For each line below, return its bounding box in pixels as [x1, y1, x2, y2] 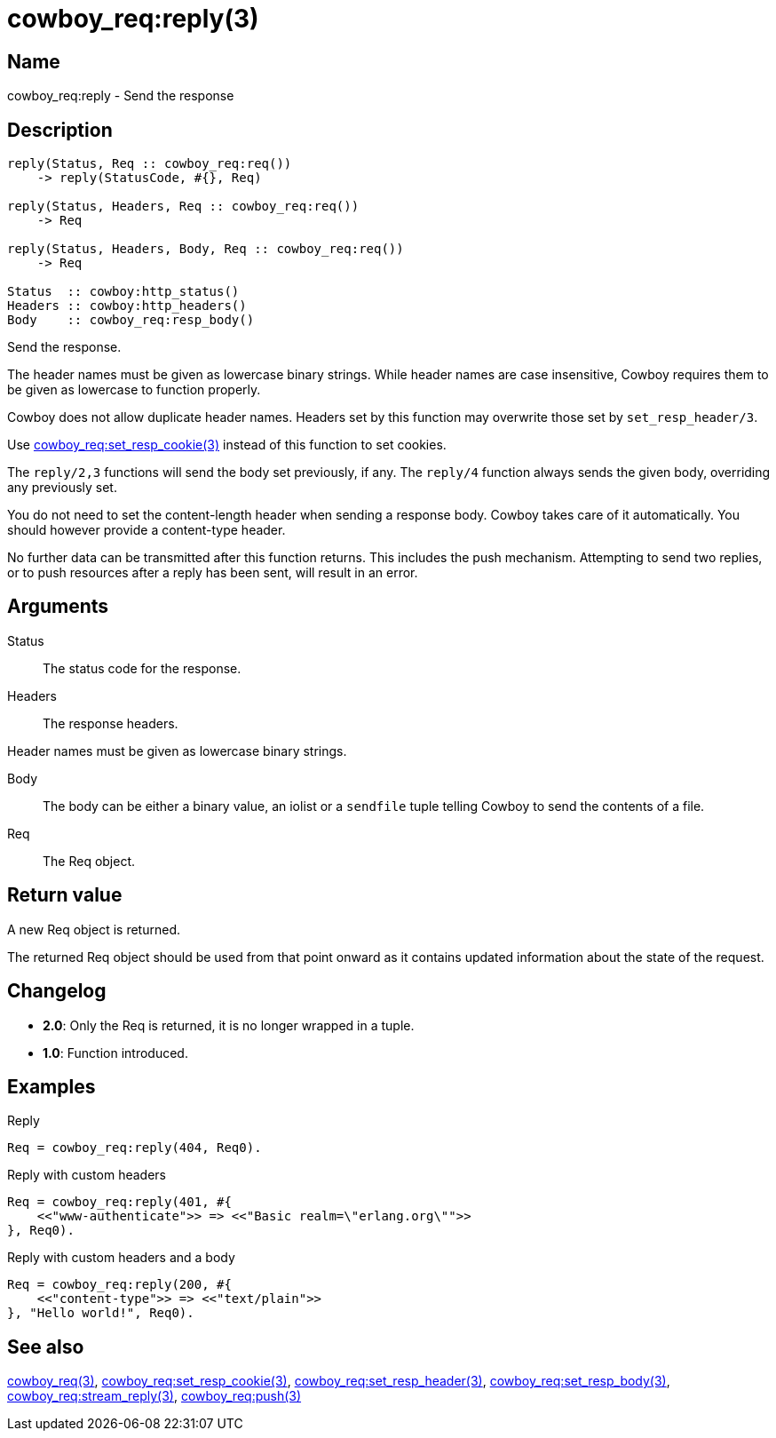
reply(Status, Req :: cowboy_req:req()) [7, 156, 292, 171]
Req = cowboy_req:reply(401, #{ [7, 1195, 232, 1210]
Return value [7, 884, 123, 907]
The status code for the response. [43, 660, 242, 676]
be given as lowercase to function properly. [7, 382, 261, 398]
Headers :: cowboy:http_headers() [7, 298, 247, 314]
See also [7, 1335, 84, 1358]
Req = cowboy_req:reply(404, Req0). [7, 1140, 262, 1156]
